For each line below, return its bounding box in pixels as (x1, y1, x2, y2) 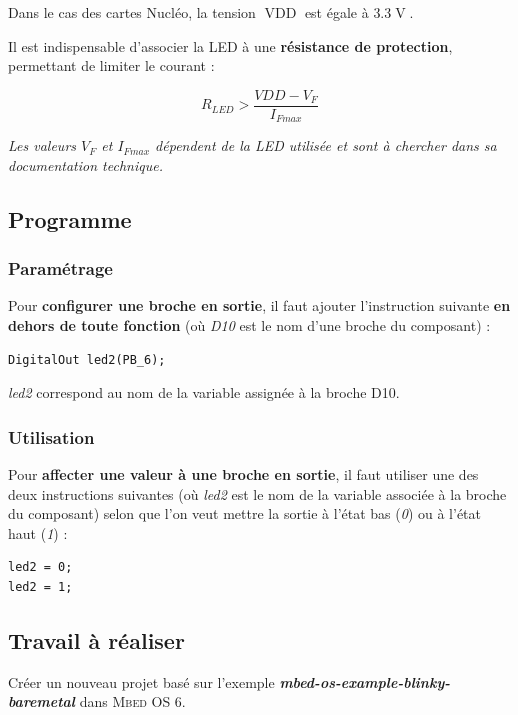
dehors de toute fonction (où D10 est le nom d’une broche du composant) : (8, 315, 491, 336)
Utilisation (8, 424, 95, 449)
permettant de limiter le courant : (8, 55, 215, 76)
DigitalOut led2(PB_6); (8, 352, 166, 367)
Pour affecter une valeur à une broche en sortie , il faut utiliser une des (8, 464, 479, 485)
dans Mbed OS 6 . (79, 691, 186, 712)
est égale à (304, 2, 369, 22)
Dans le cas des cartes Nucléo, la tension (8, 2, 256, 22)
